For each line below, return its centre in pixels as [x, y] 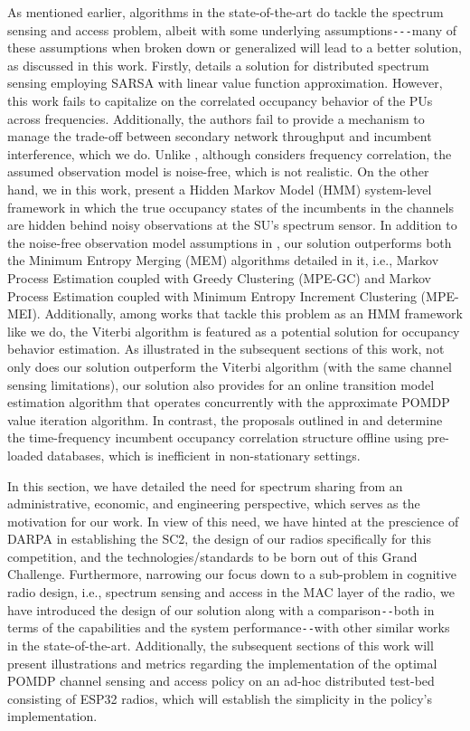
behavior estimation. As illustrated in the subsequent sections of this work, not [226, 349]
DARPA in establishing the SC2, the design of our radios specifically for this [220, 539]
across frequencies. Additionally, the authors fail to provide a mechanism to [216, 118]
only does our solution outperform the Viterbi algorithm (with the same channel [230, 366]
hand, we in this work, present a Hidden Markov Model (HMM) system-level [220, 189]
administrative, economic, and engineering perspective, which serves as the [214, 503]
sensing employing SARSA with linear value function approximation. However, [225, 83]
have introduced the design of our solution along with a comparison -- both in [221, 609]
